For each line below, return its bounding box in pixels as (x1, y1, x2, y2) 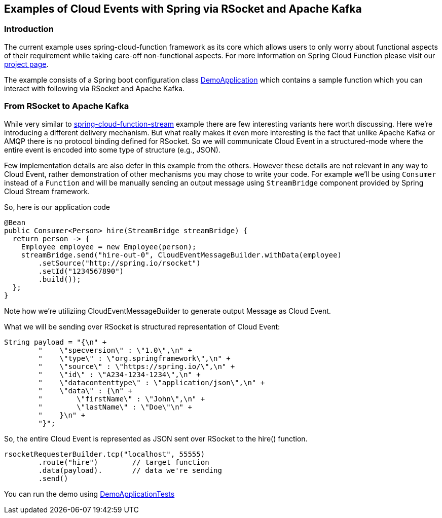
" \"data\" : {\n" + (38, 386, 132, 395)
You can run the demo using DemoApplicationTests (4, 489, 175, 498)
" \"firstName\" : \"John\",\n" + (38, 394, 205, 403)
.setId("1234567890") (38, 267, 124, 275)
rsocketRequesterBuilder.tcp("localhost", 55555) (4, 450, 205, 458)
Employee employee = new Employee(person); (21, 242, 197, 251)
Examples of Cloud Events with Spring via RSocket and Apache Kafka (4, 3, 362, 15)
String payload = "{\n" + (4, 338, 107, 346)
